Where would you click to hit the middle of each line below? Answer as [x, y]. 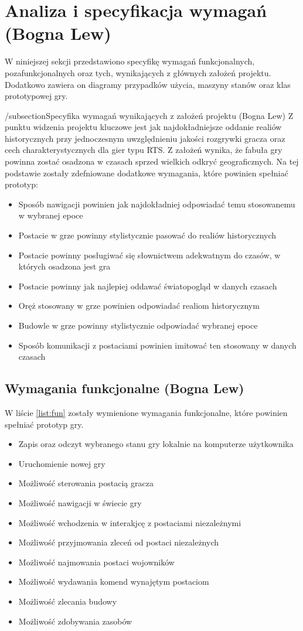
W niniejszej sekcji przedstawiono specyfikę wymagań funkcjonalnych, [130, 61]
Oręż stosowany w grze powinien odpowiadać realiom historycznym [139, 306]
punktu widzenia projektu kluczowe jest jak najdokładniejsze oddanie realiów [143, 127]
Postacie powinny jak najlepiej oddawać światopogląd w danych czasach [148, 286]
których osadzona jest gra [64, 266]
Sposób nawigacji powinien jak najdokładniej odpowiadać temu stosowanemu [157, 204]
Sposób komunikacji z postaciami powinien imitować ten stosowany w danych [157, 345]
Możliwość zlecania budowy [68, 601]
